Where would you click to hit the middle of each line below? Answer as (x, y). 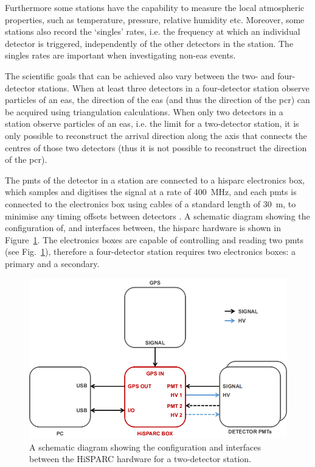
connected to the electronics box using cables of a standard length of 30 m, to (151, 203)
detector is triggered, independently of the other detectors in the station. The (149, 43)
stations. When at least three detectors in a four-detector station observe (174, 87)
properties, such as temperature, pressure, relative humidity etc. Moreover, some (155, 19)
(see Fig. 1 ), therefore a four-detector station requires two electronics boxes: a (150, 251)
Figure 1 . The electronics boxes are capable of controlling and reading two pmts (154, 239)
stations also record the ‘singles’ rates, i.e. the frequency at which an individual (153, 31)
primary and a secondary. (52, 263)
